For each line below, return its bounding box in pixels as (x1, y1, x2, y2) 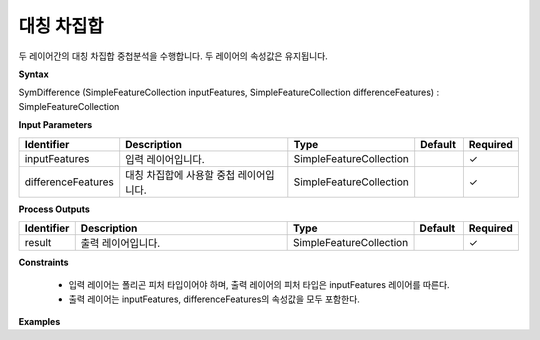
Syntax (18, 68, 49, 80)
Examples (18, 316, 61, 328)
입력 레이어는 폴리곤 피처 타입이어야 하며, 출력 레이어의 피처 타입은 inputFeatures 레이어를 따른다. (68, 279, 450, 291)
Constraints (18, 256, 69, 268)
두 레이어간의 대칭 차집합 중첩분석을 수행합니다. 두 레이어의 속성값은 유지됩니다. (18, 50, 329, 62)
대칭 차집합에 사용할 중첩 (125, 168, 235, 182)
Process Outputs (18, 203, 90, 215)
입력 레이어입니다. (125, 152, 205, 166)
